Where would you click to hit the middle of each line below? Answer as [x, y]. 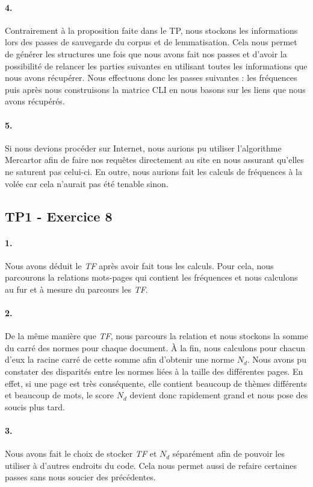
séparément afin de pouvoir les [228, 454]
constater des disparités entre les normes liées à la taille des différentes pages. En [154, 371]
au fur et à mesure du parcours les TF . [76, 289]
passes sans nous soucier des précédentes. [80, 477]
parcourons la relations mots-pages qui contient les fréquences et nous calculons [151, 277]
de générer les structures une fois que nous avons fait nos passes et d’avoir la [146, 53]
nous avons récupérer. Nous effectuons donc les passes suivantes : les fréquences [151, 78]
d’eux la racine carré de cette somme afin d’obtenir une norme [119, 359]
